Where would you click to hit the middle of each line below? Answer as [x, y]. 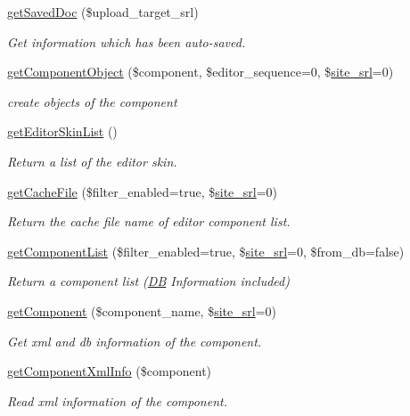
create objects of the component [92, 101]
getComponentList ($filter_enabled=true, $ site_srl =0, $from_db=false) [206, 251]
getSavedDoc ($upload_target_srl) [103, 12]
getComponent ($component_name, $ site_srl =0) [142, 310]
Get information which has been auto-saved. [127, 41]
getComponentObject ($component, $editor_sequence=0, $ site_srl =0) [201, 72]
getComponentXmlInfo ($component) [110, 371]
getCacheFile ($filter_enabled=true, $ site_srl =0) [143, 191]
